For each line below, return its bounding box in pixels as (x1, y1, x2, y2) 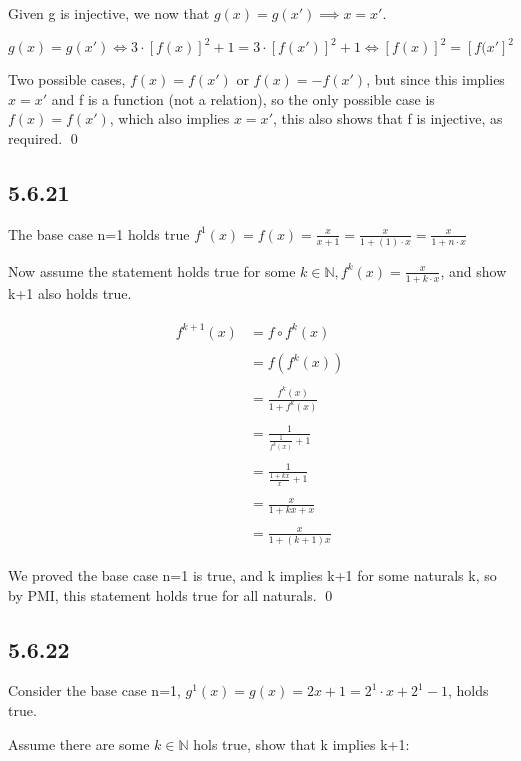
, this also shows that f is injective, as (272, 108, 503, 129)
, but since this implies (366, 69, 505, 90)
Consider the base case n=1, (8, 680, 181, 701)
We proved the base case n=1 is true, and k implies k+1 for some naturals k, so (8, 564, 497, 585)
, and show (440, 260, 507, 281)
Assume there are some (8, 733, 150, 754)
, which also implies (109, 108, 230, 129)
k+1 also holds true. (8, 282, 132, 303)
